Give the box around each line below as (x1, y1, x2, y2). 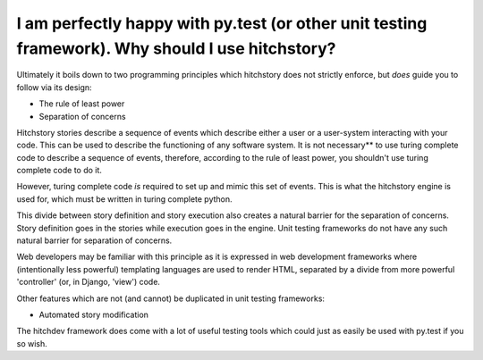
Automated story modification (38, 309, 149, 320)
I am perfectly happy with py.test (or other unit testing (16, 13, 428, 33)
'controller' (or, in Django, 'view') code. (16, 277, 161, 288)
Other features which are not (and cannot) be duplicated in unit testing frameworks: (16, 293, 326, 304)
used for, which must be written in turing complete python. (16, 193, 233, 205)
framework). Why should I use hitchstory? (16, 38, 336, 58)
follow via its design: (16, 81, 93, 93)
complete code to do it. (16, 165, 103, 176)
